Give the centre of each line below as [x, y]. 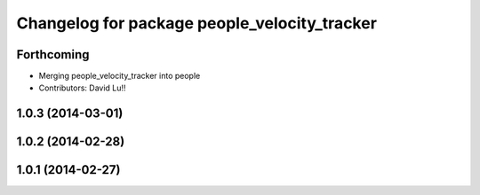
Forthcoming [53, 55]
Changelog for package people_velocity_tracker [197, 23]
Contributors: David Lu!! [82, 88]
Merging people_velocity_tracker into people [120, 76]
